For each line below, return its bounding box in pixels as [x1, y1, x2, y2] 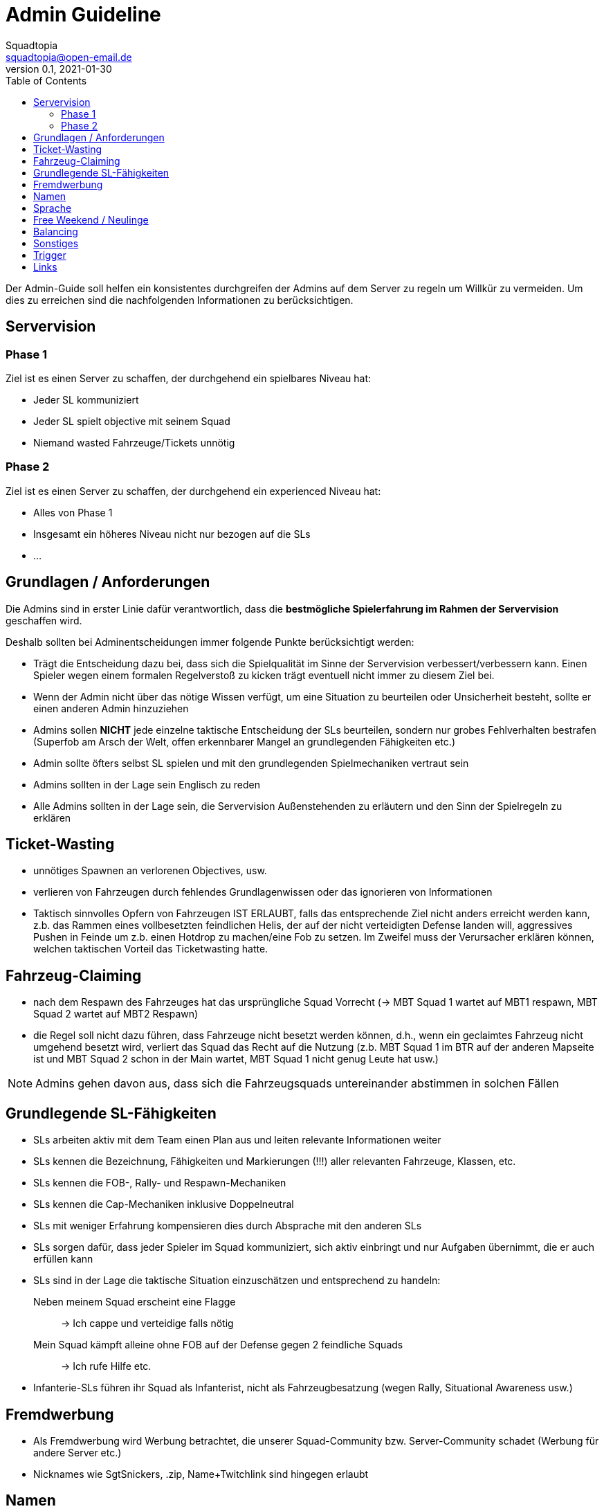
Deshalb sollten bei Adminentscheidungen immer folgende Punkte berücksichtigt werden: [6, 635, 414, 648]
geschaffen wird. [6, 614, 82, 626]
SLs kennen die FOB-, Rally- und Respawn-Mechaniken [33, 1177, 286, 1189]
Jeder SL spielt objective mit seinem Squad [33, 415, 230, 427]
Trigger [33, 249, 66, 261]
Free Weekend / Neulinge [33, 213, 149, 226]
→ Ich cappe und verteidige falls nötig [61, 1317, 234, 1330]
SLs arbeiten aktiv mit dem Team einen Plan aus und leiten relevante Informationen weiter [33, 1134, 441, 1146]
